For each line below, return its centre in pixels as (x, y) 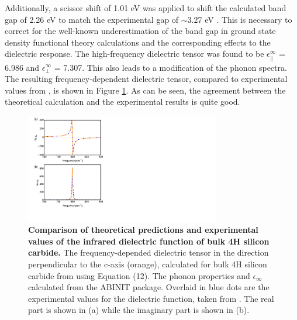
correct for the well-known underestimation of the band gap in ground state (140, 31)
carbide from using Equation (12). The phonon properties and (139, 275)
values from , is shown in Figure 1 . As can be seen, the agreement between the (145, 90)
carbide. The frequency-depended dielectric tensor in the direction (148, 252)
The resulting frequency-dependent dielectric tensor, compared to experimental (146, 79)
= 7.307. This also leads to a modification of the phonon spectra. (170, 67)
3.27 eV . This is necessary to (240, 19)
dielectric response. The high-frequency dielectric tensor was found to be (134, 54)
